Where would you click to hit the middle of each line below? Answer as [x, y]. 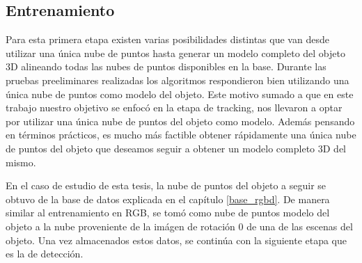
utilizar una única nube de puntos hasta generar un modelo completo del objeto [175, 53]
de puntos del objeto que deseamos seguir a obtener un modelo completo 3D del [176, 148]
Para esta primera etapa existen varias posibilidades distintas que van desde [167, 39]
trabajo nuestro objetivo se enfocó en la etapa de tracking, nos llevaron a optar [174, 107]
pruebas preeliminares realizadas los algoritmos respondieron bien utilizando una [178, 80]
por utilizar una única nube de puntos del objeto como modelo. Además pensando [180, 121]
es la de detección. [45, 254]
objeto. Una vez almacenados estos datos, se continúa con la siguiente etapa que [176, 240]
